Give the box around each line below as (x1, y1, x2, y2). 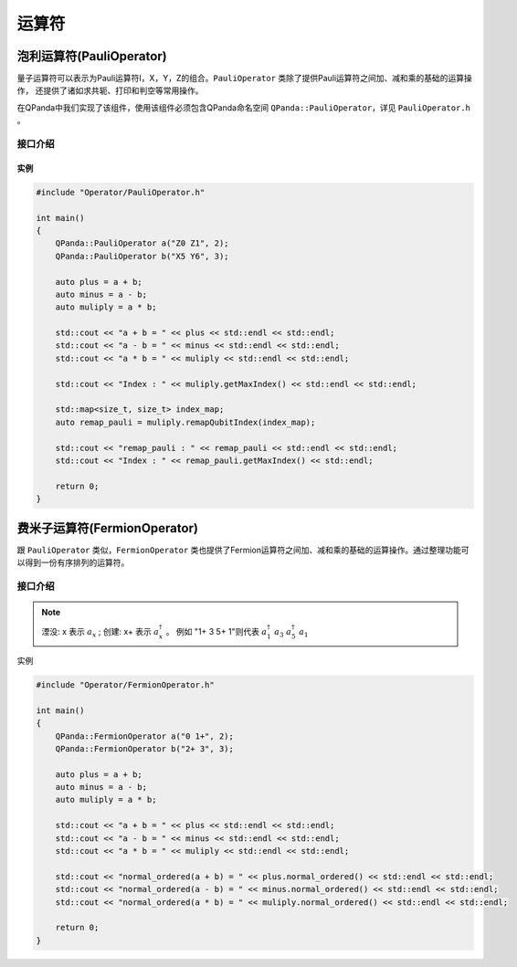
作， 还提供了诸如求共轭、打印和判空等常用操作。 (16, 85, 204, 96)
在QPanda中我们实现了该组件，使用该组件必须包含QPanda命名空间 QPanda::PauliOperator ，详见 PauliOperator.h (16, 101, 470, 113)
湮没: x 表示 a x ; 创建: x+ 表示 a (41, 626, 160, 639)
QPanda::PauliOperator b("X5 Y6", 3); (55, 251, 229, 261)
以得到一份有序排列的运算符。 (16, 557, 130, 568)
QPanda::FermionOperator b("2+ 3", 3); (55, 743, 235, 753)
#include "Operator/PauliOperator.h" (36, 187, 206, 197)
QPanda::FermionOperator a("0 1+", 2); (55, 731, 235, 741)
